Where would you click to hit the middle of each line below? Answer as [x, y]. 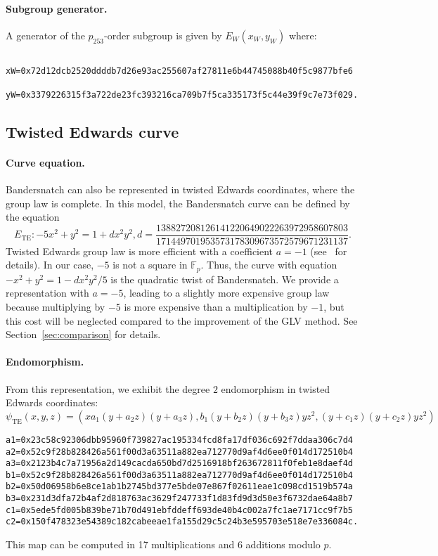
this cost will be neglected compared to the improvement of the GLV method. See [182, 320]
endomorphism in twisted [276, 388]
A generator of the [45, 35]
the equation [33, 217]
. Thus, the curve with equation [269, 265]
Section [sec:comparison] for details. [83, 334]
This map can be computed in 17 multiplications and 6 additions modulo [163, 544]
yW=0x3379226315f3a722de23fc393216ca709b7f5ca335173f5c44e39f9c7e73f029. [182, 95]
